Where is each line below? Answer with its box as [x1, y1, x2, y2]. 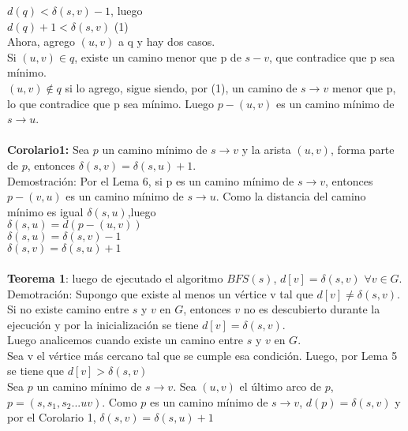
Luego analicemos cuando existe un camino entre [7, 332, 244, 348]
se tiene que [7, 362, 65, 379]
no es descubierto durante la [243, 301, 380, 317]
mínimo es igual [7, 203, 84, 219]
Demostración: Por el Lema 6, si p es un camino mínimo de [7, 172, 294, 189]
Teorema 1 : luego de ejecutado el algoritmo [7, 269, 223, 286]
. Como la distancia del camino [215, 188, 366, 204]
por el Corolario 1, [7, 409, 96, 425]
